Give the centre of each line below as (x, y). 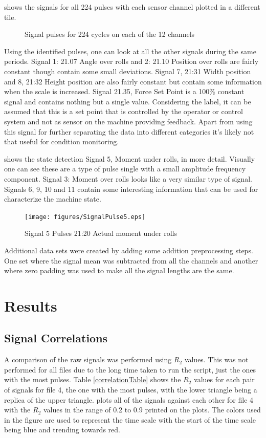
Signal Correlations (56, 338)
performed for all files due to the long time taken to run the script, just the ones (130, 369)
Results (31, 305)
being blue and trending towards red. (62, 430)
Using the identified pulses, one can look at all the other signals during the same (130, 51)
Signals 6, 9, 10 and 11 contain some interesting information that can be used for (131, 189)
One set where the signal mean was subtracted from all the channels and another (131, 260)
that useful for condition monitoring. (62, 141)
